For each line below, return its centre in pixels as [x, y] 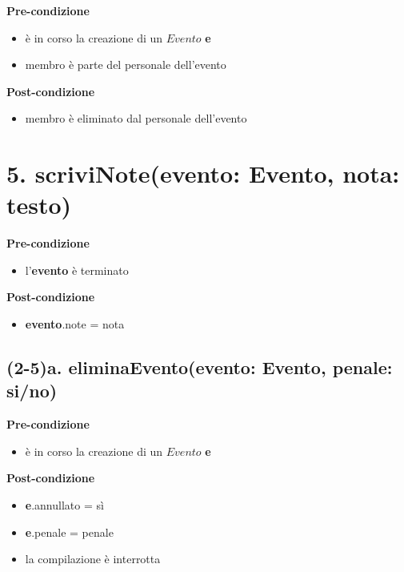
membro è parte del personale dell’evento [126, 64]
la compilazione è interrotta [93, 559]
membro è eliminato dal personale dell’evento [136, 118]
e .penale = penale [69, 532]
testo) [39, 205]
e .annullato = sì [64, 505]
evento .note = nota [75, 324]
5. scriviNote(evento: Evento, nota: [203, 173]
